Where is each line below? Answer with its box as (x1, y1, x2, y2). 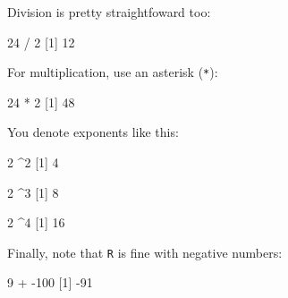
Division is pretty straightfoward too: (7, 3, 211, 21)
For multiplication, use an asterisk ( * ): (7, 63, 218, 81)
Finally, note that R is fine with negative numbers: (7, 243, 283, 261)
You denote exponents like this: (7, 123, 179, 141)
